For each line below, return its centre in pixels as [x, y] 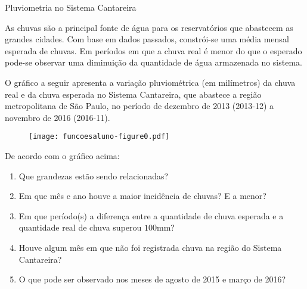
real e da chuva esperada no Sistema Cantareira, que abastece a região [133, 94]
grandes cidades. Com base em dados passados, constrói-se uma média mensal [147, 39]
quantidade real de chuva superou [80, 227]
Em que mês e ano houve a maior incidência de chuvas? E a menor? [142, 196]
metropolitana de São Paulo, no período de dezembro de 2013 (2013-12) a [139, 106]
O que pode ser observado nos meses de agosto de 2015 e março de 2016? [152, 279]
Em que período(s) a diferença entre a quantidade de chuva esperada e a [151, 215]
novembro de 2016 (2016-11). [58, 117]
